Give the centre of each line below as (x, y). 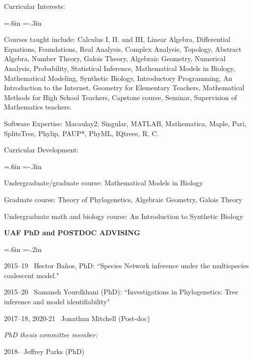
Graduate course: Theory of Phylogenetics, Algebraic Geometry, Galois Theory (123, 199)
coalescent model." (32, 275)
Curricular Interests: (35, 6)
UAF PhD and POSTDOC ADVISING (72, 233)
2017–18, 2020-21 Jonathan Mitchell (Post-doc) (77, 318)
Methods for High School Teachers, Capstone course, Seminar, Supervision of (121, 97)
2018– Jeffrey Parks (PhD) (44, 351)
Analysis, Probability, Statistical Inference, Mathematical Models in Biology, (120, 68)
